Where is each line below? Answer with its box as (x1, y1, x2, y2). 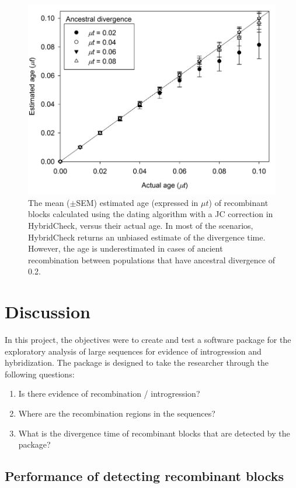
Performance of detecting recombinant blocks (5, 467, 284, 485)
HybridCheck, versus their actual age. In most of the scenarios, (28, 219, 253, 231)
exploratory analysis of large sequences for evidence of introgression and (5, 345, 262, 357)
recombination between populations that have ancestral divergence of (28, 253, 275, 266)
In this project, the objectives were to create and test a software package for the (5, 334, 291, 346)
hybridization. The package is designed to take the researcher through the (5, 356, 269, 369)
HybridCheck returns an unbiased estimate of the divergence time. (28, 231, 266, 243)
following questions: (5, 367, 75, 380)
